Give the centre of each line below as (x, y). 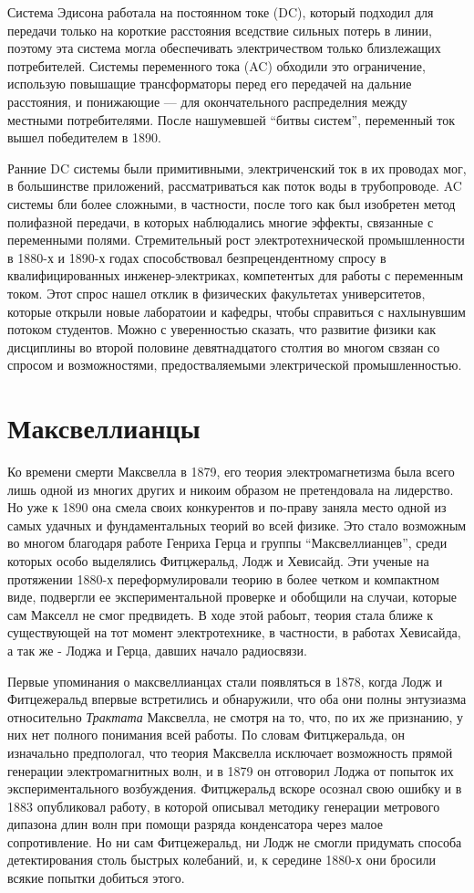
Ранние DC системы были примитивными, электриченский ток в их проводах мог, (237, 168)
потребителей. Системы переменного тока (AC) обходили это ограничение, (216, 65)
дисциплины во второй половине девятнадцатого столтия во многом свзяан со (224, 347)
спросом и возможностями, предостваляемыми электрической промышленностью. (235, 365)
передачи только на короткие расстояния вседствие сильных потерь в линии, (220, 30)
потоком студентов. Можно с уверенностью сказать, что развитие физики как (222, 329)
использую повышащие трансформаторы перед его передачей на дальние (210, 84)
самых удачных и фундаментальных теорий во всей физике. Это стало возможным (237, 525)
